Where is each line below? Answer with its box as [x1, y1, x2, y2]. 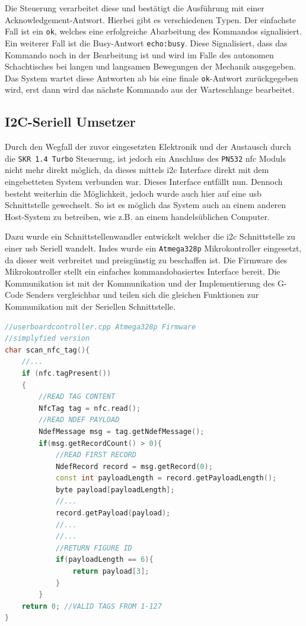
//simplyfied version [5, 334, 90, 343]
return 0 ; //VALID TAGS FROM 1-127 [21, 602, 162, 611]
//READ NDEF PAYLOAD [39, 416, 120, 424]
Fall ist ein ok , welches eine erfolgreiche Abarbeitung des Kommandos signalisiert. [5, 25, 302, 37]
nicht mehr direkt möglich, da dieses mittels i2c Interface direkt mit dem [5, 163, 269, 176]
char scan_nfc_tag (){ [5, 345, 90, 354]
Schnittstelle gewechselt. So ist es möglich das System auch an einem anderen [5, 199, 286, 211]
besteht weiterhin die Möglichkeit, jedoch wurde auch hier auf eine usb [5, 187, 262, 199]
